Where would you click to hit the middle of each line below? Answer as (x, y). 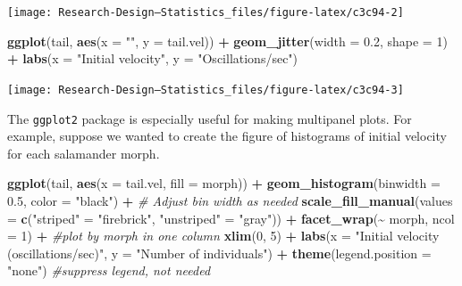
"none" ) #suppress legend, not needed (109, 270)
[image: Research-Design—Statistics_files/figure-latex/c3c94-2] (206, 12)
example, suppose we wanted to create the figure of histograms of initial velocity (227, 136)
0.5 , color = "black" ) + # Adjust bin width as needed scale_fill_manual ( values (230, 200)
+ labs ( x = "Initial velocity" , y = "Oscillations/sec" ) (153, 58)
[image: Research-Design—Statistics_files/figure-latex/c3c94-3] (206, 90)
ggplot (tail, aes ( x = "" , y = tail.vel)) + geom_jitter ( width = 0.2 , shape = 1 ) (227, 41)
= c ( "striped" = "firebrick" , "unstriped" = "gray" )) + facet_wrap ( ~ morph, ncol (231, 218)
